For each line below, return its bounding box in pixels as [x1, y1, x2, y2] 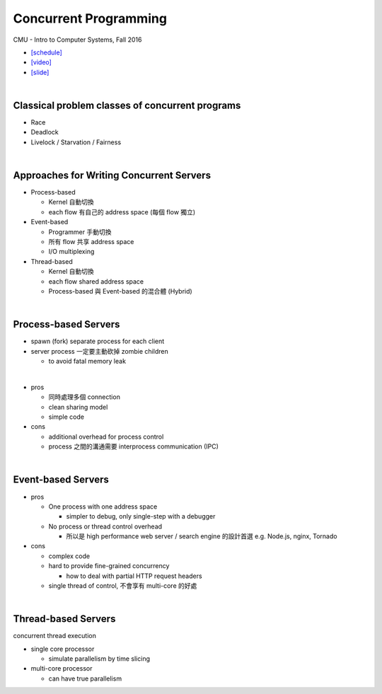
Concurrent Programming [13, 11, 168, 26]
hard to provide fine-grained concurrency [48, 562, 170, 570]
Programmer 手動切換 [48, 227, 112, 236]
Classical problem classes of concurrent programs [13, 99, 241, 111]
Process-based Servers [13, 318, 120, 330]
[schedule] [30, 48, 63, 57]
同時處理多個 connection [48, 393, 120, 401]
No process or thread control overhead [48, 522, 163, 531]
